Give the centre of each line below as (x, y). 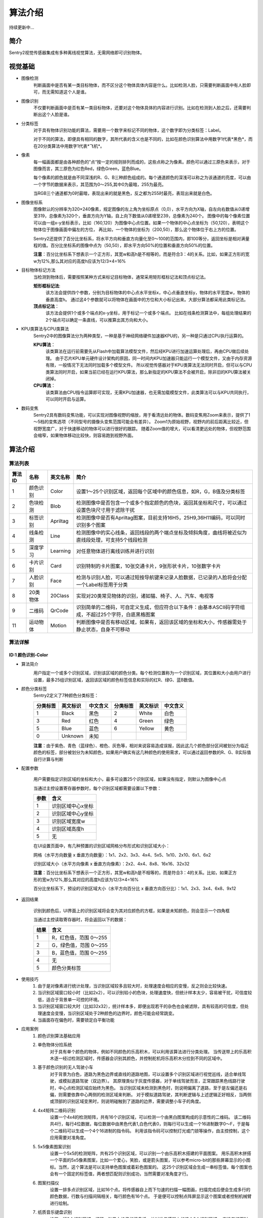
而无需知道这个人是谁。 (65, 92)
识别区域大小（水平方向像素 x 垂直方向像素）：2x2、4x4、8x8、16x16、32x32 (112, 864)
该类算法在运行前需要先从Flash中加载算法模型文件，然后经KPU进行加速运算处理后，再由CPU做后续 (145, 351)
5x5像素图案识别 (54, 1146)
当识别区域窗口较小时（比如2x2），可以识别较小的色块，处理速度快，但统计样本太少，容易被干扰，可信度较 (145, 993)
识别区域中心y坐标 (73, 814)
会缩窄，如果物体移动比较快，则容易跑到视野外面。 (85, 436)
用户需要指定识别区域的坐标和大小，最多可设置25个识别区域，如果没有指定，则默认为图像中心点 (130, 779)
